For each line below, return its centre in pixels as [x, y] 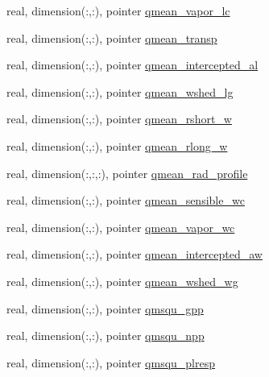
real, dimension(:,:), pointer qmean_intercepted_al [132, 65]
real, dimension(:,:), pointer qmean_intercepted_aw [134, 254]
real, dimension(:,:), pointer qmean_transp [112, 37]
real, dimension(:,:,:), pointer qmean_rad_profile [127, 173]
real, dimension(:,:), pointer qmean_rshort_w [119, 119]
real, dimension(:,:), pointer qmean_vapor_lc [118, 10]
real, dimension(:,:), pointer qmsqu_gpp [105, 308]
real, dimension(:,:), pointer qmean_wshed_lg [120, 91]
